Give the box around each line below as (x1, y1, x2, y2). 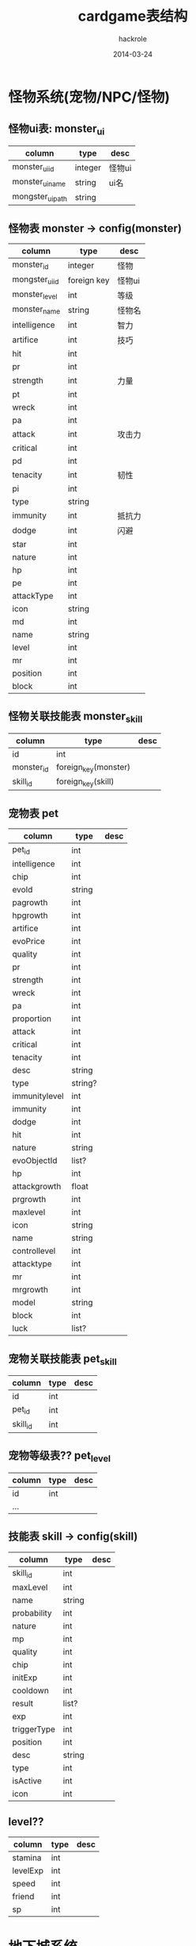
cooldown (12, 1685, 49, 1696)
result (12, 1697, 34, 1709)
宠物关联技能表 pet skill (8, 1351, 117, 1367)
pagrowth (12, 897, 48, 908)
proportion (12, 1013, 51, 1024)
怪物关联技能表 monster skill (8, 710, 143, 725)
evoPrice (12, 936, 46, 947)
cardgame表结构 (77, 7, 188, 25)
